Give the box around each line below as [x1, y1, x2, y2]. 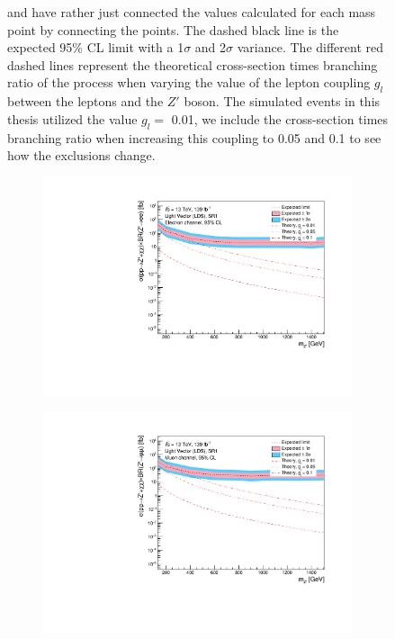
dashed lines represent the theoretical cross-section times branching [7, 55, 378, 74]
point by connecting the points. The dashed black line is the [7, 20, 339, 39]
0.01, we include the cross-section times [171, 109, 389, 128]
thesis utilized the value [7, 109, 138, 128]
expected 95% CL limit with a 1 [7, 38, 184, 57]
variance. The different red [237, 38, 384, 57]
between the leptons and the [7, 92, 164, 111]
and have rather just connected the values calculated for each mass [7, 3, 376, 21]
